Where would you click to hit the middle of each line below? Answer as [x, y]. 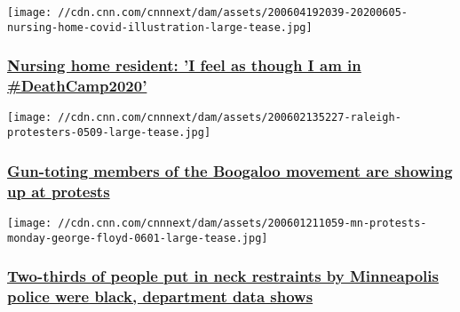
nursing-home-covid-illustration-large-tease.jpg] [160, 27]
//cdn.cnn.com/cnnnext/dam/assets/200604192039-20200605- [233, 12]
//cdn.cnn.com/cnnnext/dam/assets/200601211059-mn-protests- [242, 223]
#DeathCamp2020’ [77, 86]
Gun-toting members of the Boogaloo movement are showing [230, 170]
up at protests [59, 191]
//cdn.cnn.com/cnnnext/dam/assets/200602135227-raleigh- [230, 118]
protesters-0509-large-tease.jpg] [109, 133]
